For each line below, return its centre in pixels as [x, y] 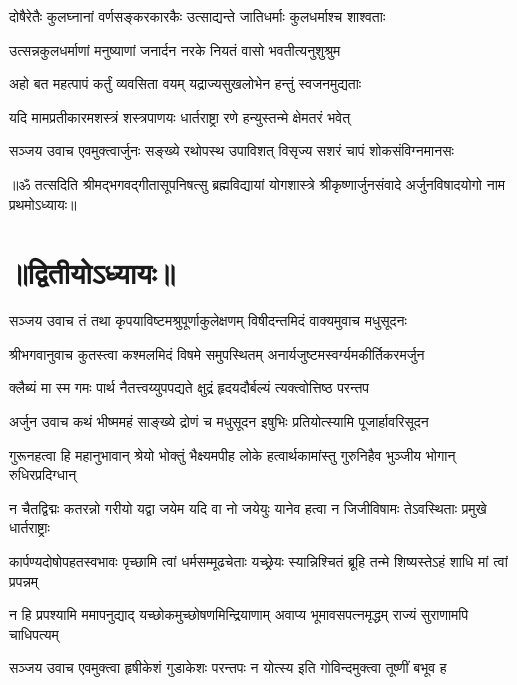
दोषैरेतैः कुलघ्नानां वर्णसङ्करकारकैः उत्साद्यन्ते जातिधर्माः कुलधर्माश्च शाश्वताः [197, 16]
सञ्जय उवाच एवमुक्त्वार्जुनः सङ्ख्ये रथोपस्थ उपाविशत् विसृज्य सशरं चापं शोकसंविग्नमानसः [231, 150]
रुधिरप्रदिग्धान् [43, 474]
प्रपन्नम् [24, 580]
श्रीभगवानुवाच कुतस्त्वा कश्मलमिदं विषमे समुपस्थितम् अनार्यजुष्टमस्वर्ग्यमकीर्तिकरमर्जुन [217, 353]
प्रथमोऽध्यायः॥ [43, 203]
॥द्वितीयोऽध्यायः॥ [92, 272]
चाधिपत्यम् [34, 633]
